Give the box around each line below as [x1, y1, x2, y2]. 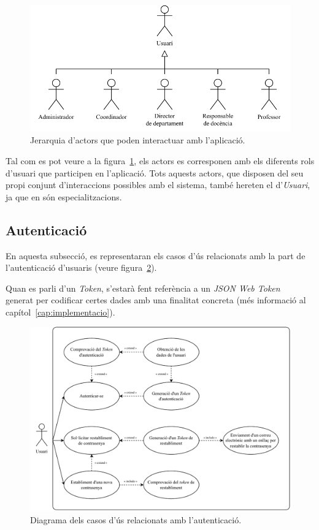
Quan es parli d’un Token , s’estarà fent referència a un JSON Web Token [6, 281, 280, 294]
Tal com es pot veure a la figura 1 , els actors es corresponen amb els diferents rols [6, 154, 315, 167]
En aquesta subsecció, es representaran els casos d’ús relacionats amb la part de [6, 249, 306, 262]
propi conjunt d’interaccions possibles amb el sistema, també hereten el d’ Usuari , [6, 178, 310, 191]
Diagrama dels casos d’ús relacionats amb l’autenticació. [30, 513, 242, 526]
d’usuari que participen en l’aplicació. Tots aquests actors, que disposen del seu [6, 166, 304, 179]
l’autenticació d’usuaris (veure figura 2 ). [6, 261, 157, 274]
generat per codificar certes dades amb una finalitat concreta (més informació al [6, 293, 306, 306]
